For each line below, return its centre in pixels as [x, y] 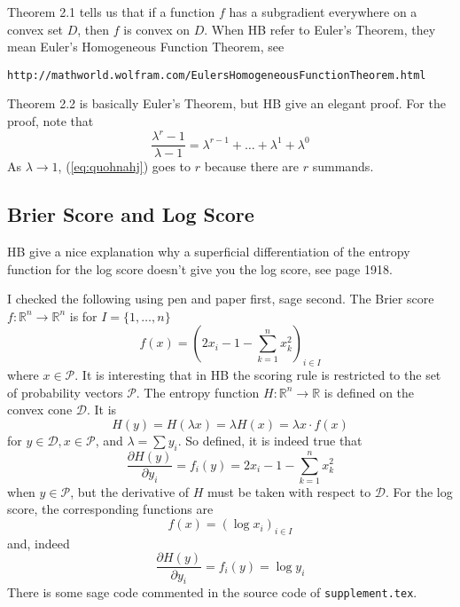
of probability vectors [65, 392]
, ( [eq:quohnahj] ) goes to [125, 166]
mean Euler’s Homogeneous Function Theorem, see [146, 47]
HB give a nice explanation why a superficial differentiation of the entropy [209, 251]
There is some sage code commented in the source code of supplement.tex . [212, 592]
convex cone [40, 410]
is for [83, 315]
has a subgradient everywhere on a [323, 12]
